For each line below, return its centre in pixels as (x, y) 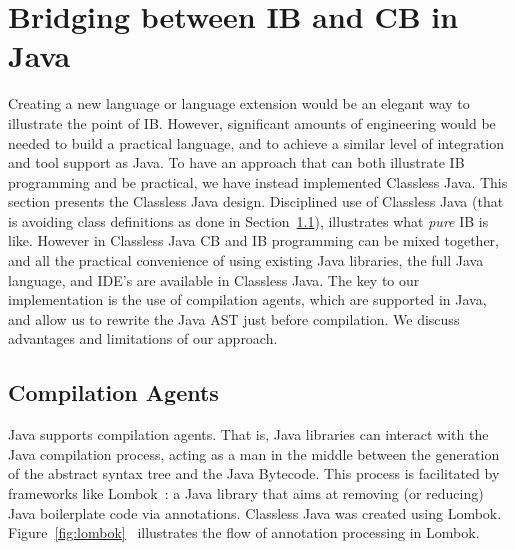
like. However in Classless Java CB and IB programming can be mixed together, (253, 240)
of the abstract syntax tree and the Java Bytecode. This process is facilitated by (254, 473)
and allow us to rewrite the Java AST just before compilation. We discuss (234, 318)
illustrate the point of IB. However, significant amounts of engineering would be (252, 122)
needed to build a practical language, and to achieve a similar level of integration (256, 142)
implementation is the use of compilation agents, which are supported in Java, (247, 299)
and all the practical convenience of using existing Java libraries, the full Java (246, 260)
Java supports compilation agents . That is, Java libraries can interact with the (248, 434)
